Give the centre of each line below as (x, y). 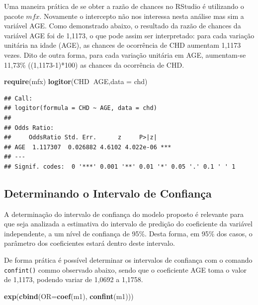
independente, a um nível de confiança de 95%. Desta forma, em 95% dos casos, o (128, 233)
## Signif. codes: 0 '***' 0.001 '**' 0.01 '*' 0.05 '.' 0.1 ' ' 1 (120, 166)
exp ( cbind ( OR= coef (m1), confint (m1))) (69, 296)
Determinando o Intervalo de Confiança (108, 193)
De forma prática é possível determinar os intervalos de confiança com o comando (128, 260)
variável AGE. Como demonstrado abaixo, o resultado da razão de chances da (123, 26)
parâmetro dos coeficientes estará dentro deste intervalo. (89, 243)
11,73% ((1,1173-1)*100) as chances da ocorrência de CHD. (94, 64)
